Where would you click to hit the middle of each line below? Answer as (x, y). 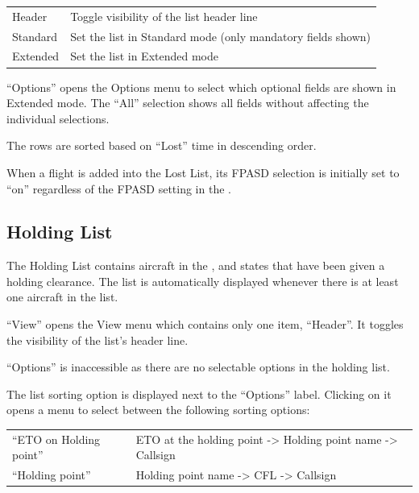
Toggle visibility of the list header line (164, 16)
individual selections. (58, 118)
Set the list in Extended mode (144, 56)
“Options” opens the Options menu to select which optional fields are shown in (201, 87)
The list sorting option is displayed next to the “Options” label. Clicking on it (199, 394)
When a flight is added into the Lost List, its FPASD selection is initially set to (203, 172)
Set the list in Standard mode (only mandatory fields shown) (221, 36)
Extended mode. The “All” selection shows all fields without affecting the (188, 103)
